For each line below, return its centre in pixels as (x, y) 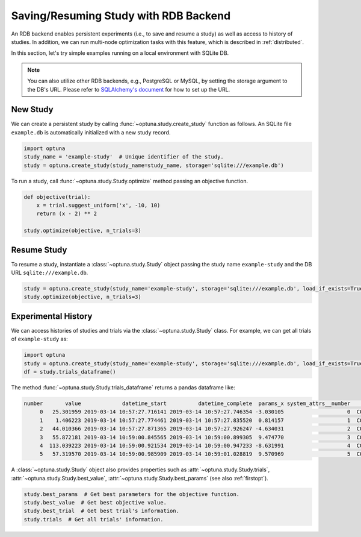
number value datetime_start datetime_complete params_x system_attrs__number (187, 403)
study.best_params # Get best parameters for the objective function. (132, 494)
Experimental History (52, 316)
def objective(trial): (57, 197)
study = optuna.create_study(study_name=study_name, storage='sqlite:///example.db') (154, 165)
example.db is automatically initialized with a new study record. (91, 132)
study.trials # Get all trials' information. (94, 519)
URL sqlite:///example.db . (50, 272)
